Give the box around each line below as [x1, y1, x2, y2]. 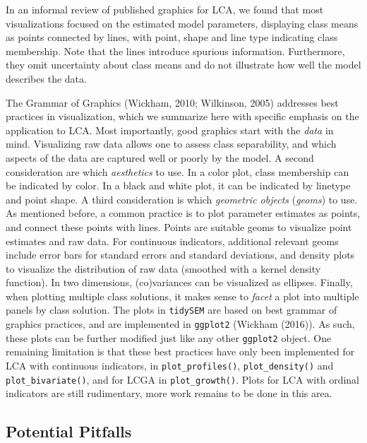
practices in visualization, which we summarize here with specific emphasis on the [6, 109, 359, 124]
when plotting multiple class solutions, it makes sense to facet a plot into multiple [6, 288, 359, 303]
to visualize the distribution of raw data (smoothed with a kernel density [6, 261, 321, 276]
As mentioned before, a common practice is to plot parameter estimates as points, [6, 206, 361, 220]
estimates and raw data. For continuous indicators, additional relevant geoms [6, 233, 339, 248]
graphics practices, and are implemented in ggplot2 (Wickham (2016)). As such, [6, 317, 355, 331]
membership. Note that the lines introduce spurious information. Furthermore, [6, 43, 345, 58]
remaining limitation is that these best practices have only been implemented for [6, 344, 355, 359]
